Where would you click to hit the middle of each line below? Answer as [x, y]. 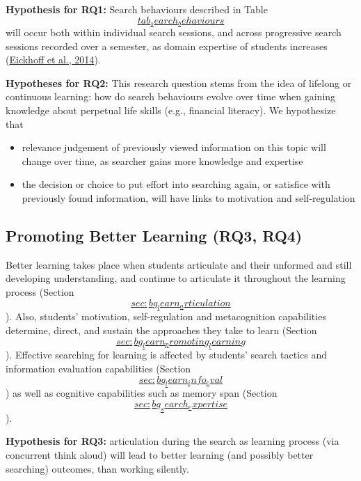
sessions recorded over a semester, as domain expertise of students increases [167, 46]
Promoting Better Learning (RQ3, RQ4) [154, 235]
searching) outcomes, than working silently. [97, 468]
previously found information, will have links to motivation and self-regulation [188, 197]
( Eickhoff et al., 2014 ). [53, 60]
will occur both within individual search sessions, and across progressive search [174, 32]
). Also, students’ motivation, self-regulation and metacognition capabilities [166, 316]
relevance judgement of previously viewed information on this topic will [174, 147]
